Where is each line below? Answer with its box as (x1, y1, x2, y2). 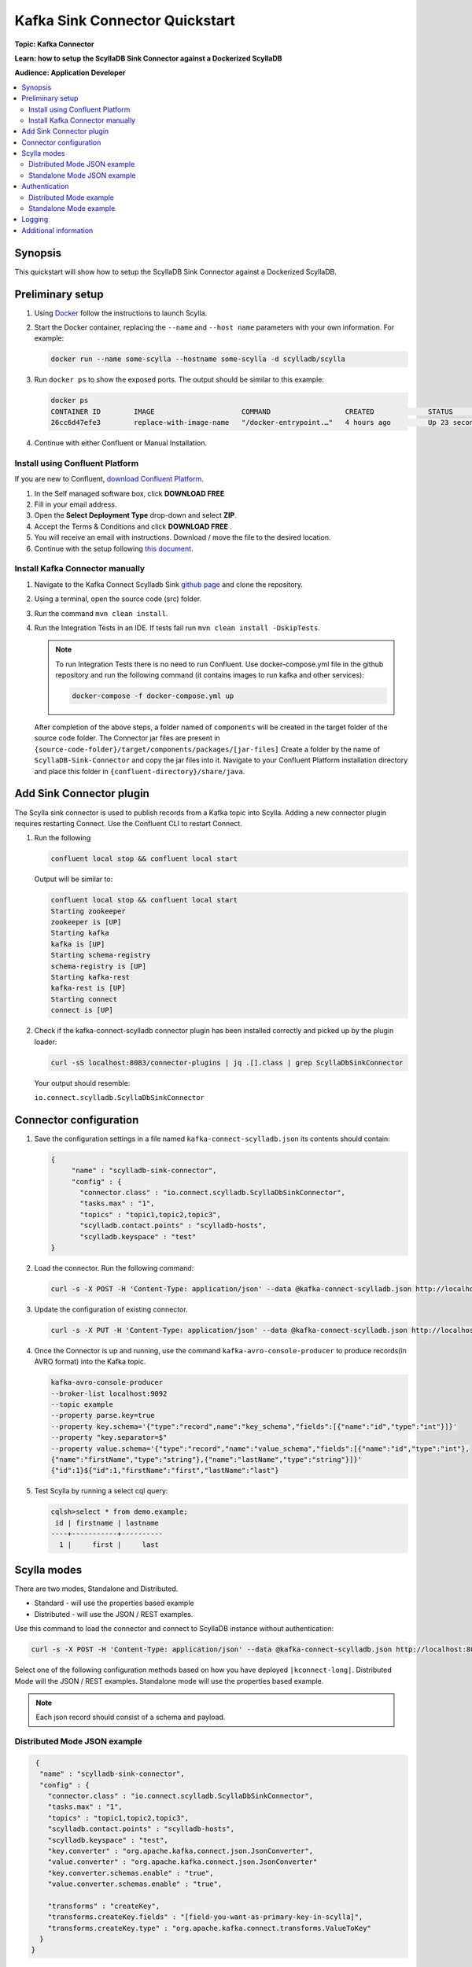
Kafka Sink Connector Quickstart (14, 12, 235, 29)
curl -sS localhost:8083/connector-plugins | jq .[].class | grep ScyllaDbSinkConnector (50, 1058, 404, 1067)
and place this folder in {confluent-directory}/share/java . (34, 766, 245, 776)
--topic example (50, 1400, 114, 1408)
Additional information (21, 225, 94, 235)
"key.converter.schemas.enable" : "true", (47, 1869, 214, 1877)
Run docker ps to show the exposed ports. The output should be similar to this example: (34, 375, 324, 385)
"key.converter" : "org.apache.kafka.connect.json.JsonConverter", (47, 1846, 314, 1855)
